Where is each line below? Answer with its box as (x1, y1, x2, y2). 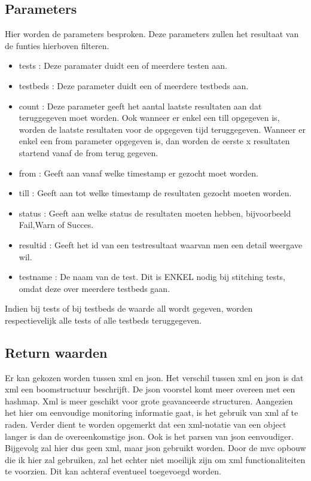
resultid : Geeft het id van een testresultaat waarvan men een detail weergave (19, 238, 303, 251)
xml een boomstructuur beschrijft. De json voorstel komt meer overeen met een (5, 383, 295, 395)
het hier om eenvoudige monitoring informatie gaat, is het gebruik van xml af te (5, 406, 298, 419)
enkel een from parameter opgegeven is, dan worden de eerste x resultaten (19, 135, 290, 147)
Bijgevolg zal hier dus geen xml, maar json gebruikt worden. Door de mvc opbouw (5, 442, 306, 454)
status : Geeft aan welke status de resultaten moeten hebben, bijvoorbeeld (19, 206, 291, 219)
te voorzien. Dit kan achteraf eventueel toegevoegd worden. (5, 465, 221, 477)
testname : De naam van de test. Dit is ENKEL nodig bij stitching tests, (19, 270, 285, 283)
